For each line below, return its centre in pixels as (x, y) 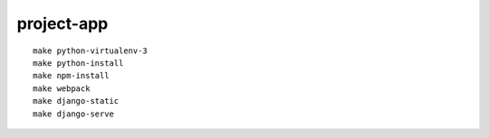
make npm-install (71, 76)
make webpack (62, 88)
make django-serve (74, 114)
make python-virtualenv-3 (91, 51)
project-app (62, 23)
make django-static (76, 101)
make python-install (78, 63)
